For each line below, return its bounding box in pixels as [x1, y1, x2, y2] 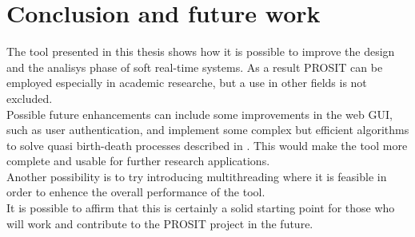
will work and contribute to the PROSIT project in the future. [6, 215, 313, 231]
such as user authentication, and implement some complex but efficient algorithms [6, 121, 409, 138]
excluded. [6, 89, 53, 106]
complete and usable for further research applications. [6, 152, 270, 169]
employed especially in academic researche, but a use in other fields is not [6, 74, 367, 91]
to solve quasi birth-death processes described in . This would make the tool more [6, 136, 408, 153]
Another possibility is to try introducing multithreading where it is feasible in [6, 168, 387, 184]
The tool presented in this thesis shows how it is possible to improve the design [6, 43, 395, 60]
